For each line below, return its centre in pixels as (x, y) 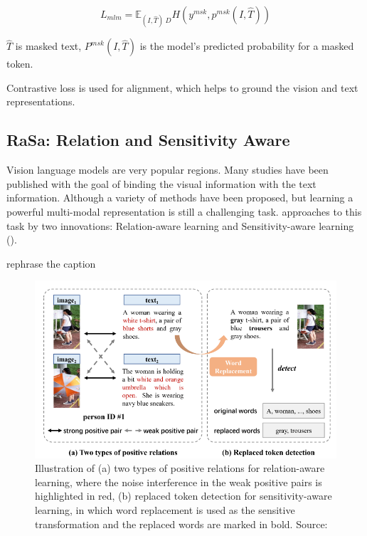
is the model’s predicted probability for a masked (247, 46)
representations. (41, 101)
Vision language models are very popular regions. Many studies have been (167, 170)
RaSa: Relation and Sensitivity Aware (148, 140)
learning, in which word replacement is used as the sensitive (165, 510)
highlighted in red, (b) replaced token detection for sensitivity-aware (183, 496)
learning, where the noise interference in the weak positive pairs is (179, 482)
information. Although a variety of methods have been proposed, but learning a (180, 198)
